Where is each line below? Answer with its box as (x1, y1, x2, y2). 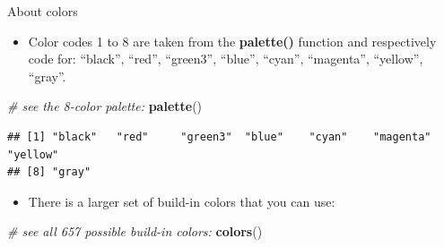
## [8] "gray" (7, 166, 91, 179)
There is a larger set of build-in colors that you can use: (28, 192, 335, 210)
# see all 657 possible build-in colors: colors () (7, 222, 263, 241)
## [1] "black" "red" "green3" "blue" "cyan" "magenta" (7, 130, 431, 143)
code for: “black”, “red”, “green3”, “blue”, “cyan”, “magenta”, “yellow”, (28, 49, 423, 68)
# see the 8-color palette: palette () (7, 97, 203, 115)
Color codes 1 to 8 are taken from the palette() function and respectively (28, 31, 437, 50)
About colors (7, 2, 78, 20)
